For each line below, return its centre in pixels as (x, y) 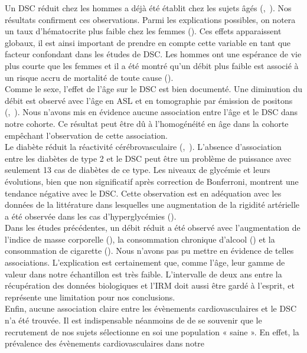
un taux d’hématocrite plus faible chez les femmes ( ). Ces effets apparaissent (143, 31)
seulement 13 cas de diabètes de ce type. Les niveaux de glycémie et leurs (138, 170)
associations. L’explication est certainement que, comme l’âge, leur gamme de (145, 262)
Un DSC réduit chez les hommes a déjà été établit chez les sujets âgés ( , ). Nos (148, 8)
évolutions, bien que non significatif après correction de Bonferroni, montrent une (152, 181)
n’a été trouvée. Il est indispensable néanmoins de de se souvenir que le (133, 320)
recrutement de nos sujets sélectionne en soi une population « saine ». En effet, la (152, 331)
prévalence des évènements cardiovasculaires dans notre (105, 343)
